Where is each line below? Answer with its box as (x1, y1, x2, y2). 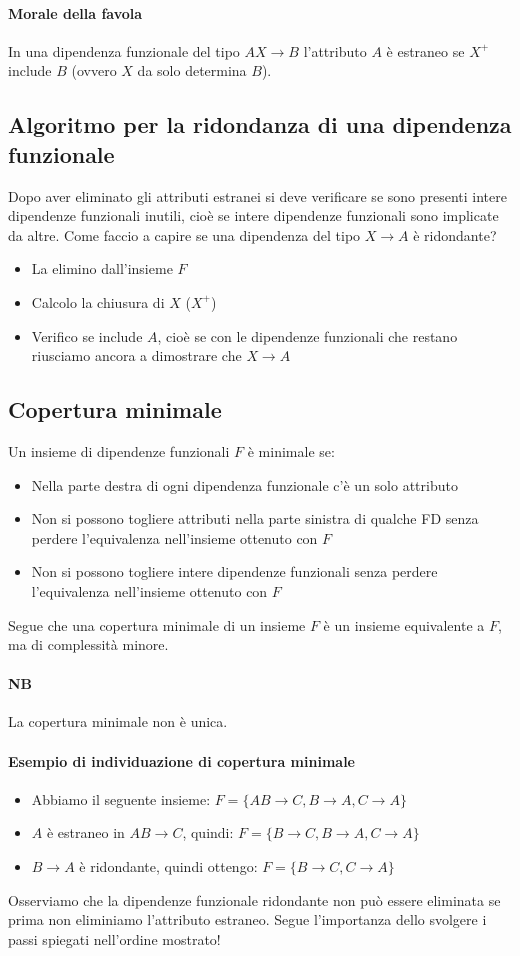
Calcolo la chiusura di (31, 291, 165, 312)
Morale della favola (8, 2, 143, 23)
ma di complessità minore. (8, 634, 169, 655)
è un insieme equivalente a (323, 614, 485, 635)
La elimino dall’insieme (31, 258, 173, 279)
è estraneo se (386, 40, 465, 61)
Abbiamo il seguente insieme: (31, 788, 211, 809)
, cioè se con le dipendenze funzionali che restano (157, 325, 458, 346)
